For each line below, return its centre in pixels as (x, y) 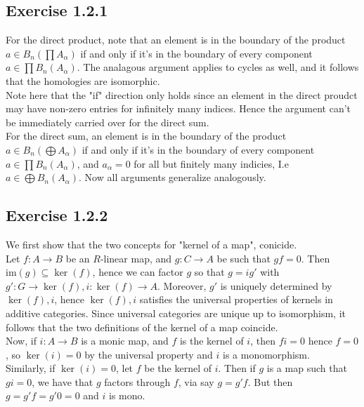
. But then (270, 381)
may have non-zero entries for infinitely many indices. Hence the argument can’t (178, 108)
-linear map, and (136, 258)
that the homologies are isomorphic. (83, 80)
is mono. (127, 395)
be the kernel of (178, 368)
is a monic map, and (125, 341)
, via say (196, 381)
